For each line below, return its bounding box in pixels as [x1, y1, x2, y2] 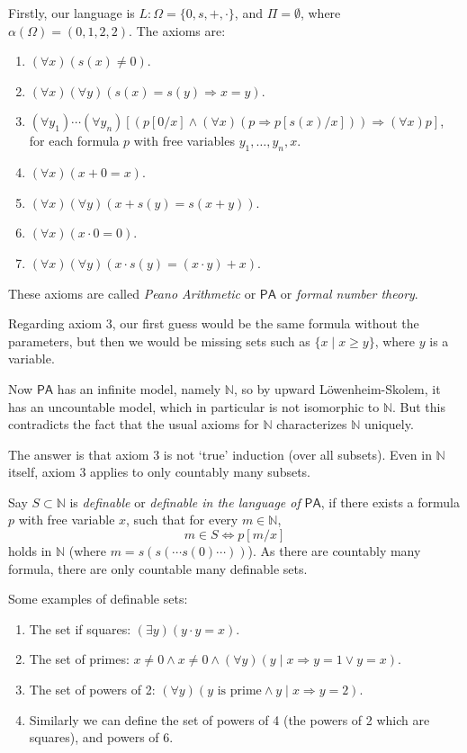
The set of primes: [29, 650, 130, 668]
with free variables [133, 131, 235, 150]
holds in [8, 542, 52, 560]
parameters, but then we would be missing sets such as [8, 331, 310, 350]
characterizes [276, 415, 347, 434]
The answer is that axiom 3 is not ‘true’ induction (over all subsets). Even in [8, 444, 432, 463]
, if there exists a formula [320, 492, 460, 511]
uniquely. [364, 415, 414, 434]
